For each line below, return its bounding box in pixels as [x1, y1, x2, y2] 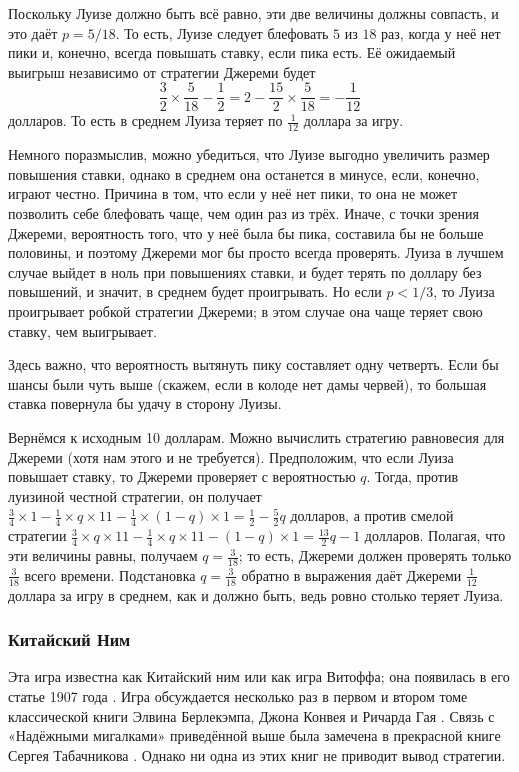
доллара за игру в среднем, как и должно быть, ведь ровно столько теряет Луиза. [8, 584, 504, 605]
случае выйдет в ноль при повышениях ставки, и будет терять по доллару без [8, 261, 482, 282]
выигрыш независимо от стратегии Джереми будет [8, 61, 316, 82]
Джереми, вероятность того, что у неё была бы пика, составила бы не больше [8, 222, 484, 243]
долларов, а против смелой [290, 505, 454, 526]
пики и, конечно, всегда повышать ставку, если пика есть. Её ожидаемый [8, 42, 456, 63]
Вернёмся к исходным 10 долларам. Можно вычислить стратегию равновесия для [8, 426, 505, 447]
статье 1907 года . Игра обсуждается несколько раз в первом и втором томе [8, 686, 468, 707]
